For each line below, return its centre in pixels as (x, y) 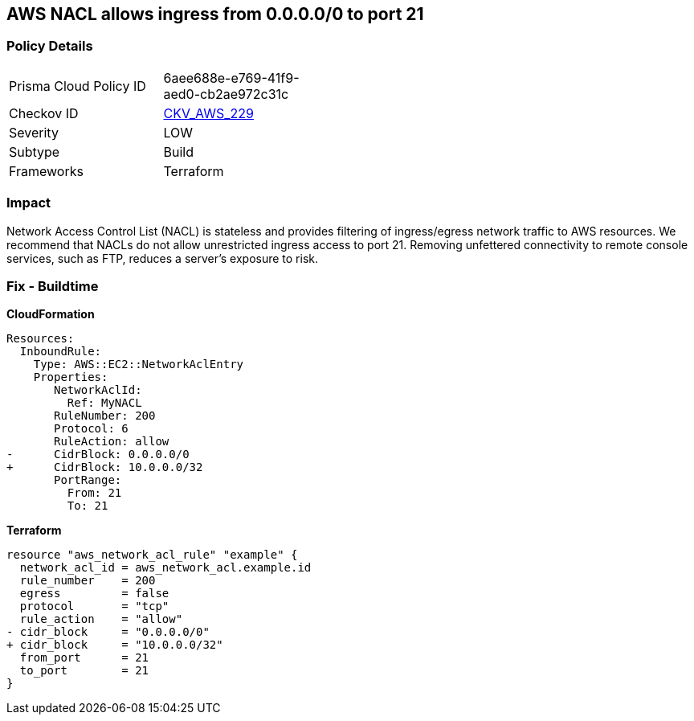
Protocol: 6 (91, 429)
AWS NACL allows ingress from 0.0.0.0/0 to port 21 (215, 14)
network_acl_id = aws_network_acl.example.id (165, 568)
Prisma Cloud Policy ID (78, 86)
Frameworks (46, 171)
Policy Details (50, 46)
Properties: (71, 377)
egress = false (94, 594)
